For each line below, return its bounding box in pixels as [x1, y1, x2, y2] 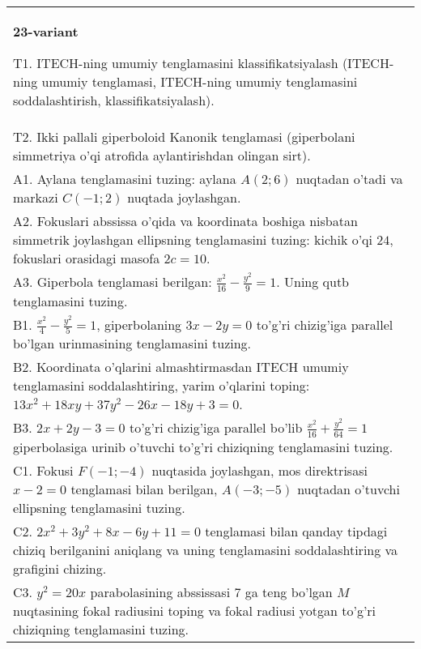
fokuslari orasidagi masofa [13, 249, 160, 267]
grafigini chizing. [13, 558, 107, 578]
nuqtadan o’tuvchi [297, 479, 400, 498]
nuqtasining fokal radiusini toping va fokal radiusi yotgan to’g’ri [13, 600, 376, 620]
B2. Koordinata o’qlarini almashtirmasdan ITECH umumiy [13, 357, 349, 377]
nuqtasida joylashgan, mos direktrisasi [151, 460, 368, 480]
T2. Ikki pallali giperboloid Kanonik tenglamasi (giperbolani [13, 127, 355, 146]
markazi [13, 188, 58, 207]
